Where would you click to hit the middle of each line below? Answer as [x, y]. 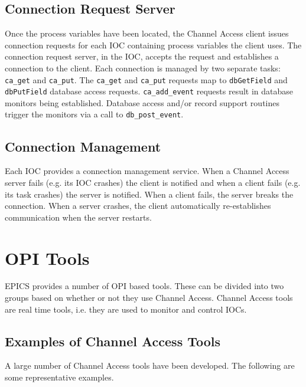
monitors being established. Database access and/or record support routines [142, 102]
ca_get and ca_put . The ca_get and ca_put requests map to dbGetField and [146, 79]
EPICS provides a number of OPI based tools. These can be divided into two [144, 286]
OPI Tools [47, 258]
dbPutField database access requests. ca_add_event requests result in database [149, 91]
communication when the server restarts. [78, 217]
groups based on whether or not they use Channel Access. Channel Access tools [149, 298]
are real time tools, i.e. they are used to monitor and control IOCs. [126, 309]
